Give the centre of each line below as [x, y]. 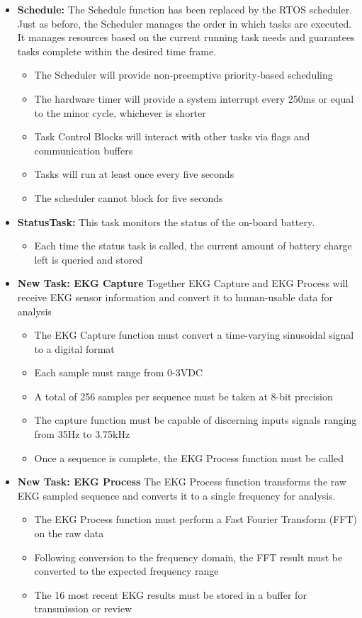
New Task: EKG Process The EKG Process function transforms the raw [182, 482]
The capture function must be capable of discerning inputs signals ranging [196, 420]
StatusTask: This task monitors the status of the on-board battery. [166, 221]
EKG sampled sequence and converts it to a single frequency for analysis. [176, 495]
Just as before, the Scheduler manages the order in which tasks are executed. [185, 23]
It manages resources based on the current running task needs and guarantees [186, 37]
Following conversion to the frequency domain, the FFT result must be [188, 557]
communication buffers [84, 150]
